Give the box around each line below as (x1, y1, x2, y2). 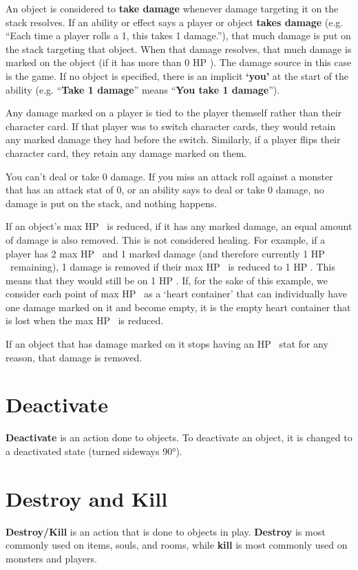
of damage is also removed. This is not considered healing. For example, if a (6, 232, 326, 246)
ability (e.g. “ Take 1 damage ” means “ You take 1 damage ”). (6, 82, 280, 96)
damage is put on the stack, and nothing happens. (6, 196, 218, 210)
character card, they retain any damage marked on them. (6, 145, 247, 160)
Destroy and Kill (6, 484, 168, 512)
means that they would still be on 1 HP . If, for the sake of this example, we (6, 273, 328, 287)
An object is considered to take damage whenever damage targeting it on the (6, 1, 339, 15)
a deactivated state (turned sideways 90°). (6, 443, 182, 458)
